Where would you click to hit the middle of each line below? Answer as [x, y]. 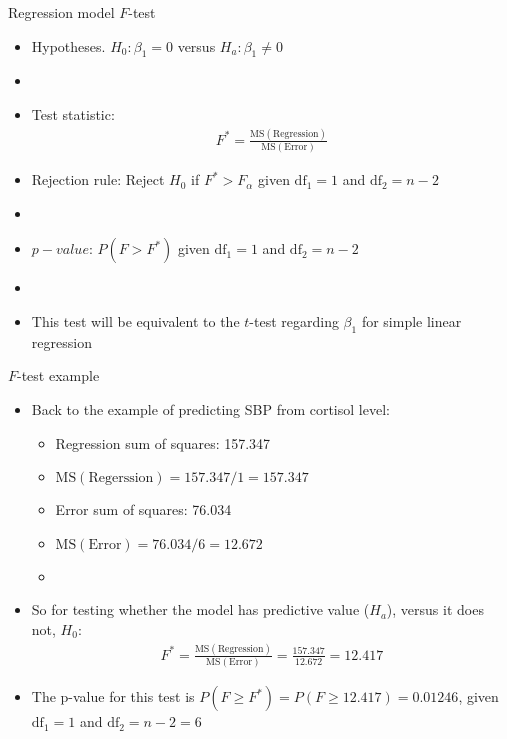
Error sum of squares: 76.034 [143, 509]
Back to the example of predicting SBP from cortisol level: [210, 409]
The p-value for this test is [113, 696]
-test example [58, 375]
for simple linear [411, 321]
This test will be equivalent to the [135, 321]
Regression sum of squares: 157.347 [163, 442]
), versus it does [435, 609]
